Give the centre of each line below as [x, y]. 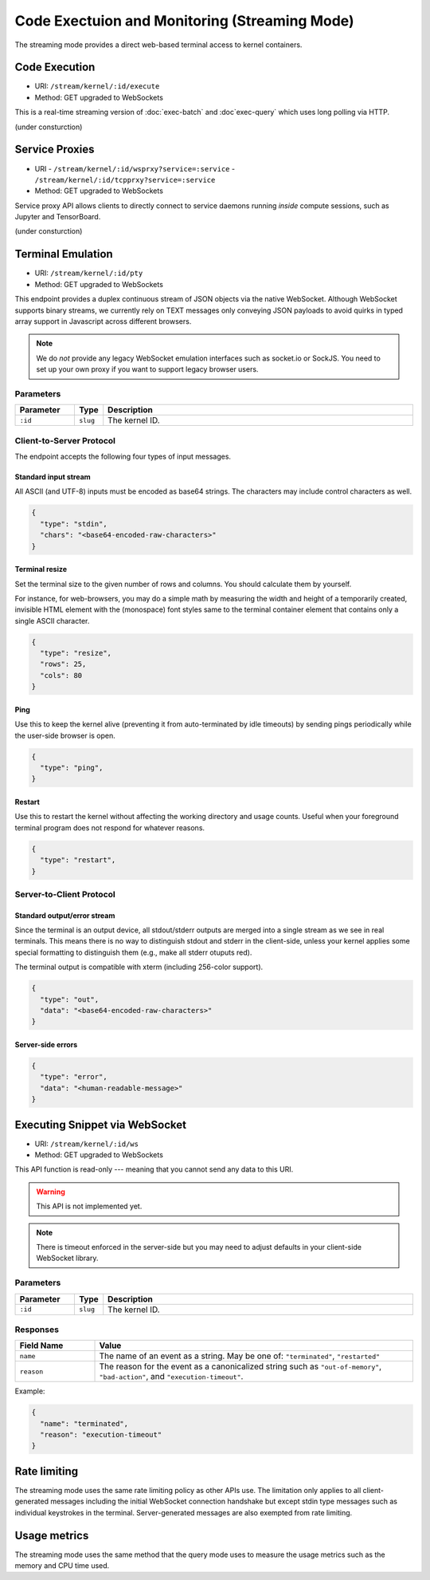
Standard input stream [53, 477]
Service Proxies [55, 150]
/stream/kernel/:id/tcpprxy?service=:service [125, 180]
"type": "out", [70, 999]
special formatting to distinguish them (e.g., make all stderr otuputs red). [133, 952]
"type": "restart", [78, 860]
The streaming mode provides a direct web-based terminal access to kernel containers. [158, 45]
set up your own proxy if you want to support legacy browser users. [147, 369]
